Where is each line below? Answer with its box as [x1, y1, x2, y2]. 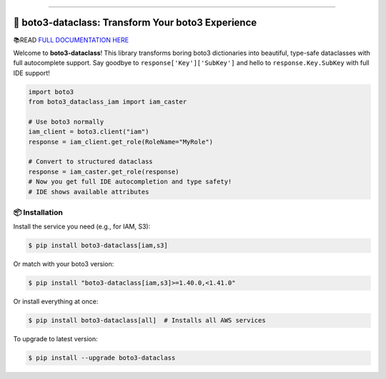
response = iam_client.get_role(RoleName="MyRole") [28, 138, 214, 146]
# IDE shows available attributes [28, 188, 149, 196]
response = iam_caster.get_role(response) [28, 168, 179, 176]
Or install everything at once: [13, 297, 99, 306]
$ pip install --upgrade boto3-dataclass [28, 354, 176, 362]
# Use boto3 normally [28, 118, 104, 126]
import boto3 [28, 88, 74, 96]
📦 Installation [13, 207, 64, 217]
